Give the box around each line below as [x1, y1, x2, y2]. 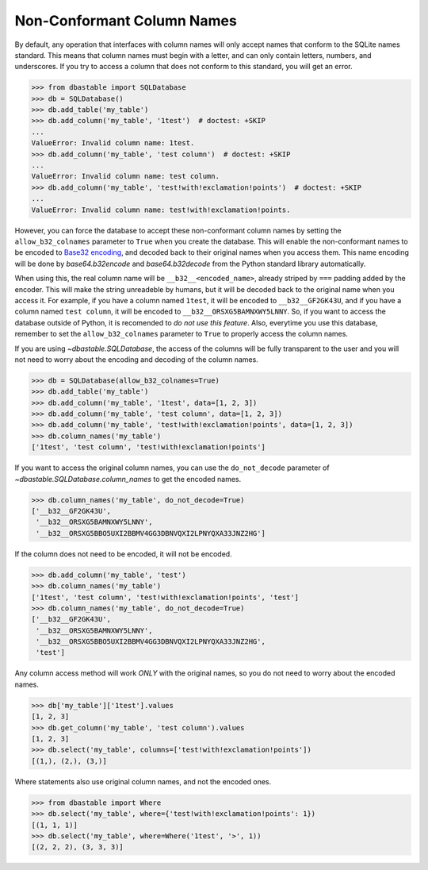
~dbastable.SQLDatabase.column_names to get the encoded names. [14, 474, 242, 483]
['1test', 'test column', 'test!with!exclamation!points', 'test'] [31, 592, 300, 602]
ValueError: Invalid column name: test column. [31, 171, 220, 181]
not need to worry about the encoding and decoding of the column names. [14, 354, 259, 364]
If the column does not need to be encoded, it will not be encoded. [14, 549, 233, 559]
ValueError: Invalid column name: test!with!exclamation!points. [31, 205, 291, 214]
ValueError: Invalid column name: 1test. [31, 139, 195, 148]
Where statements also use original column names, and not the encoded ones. [14, 776, 272, 786]
